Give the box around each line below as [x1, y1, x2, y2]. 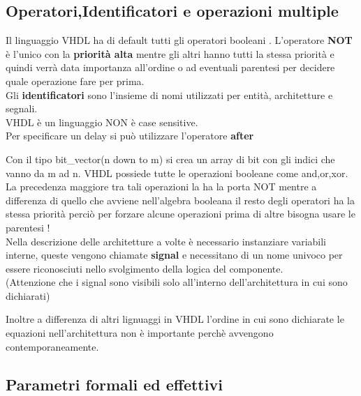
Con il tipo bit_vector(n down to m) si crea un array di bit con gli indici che [6, 151, 335, 166]
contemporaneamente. [6, 339, 99, 353]
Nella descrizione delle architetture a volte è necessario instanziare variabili [6, 234, 327, 248]
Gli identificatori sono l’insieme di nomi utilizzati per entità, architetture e [6, 87, 333, 102]
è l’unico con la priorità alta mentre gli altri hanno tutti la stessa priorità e [6, 46, 334, 61]
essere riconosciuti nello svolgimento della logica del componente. [6, 261, 283, 275]
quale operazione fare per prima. [6, 73, 145, 88]
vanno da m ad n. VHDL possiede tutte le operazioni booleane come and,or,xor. [6, 165, 348, 180]
